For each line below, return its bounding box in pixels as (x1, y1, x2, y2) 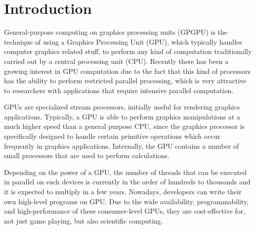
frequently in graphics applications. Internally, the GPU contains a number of (4, 140, 239, 151)
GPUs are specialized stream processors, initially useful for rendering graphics (4, 102, 240, 112)
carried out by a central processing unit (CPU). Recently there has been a (4, 56, 229, 66)
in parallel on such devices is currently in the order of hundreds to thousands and (4, 176, 251, 187)
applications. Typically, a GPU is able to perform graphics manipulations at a (4, 111, 240, 121)
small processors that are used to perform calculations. (4, 150, 170, 161)
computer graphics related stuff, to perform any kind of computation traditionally (4, 46, 252, 57)
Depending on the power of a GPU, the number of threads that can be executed (4, 167, 247, 177)
